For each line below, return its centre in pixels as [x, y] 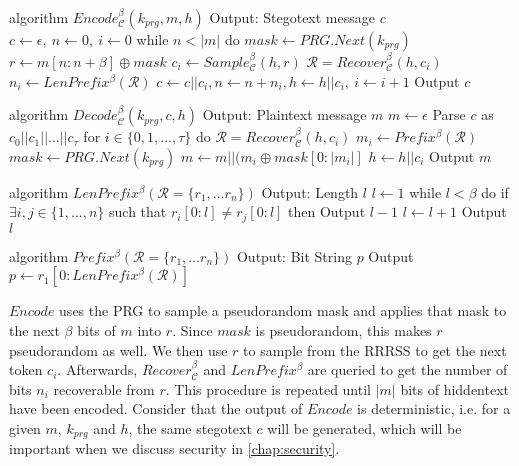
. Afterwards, [97, 369]
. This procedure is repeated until [268, 388]
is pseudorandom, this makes [343, 330]
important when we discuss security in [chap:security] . [174, 448]
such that [138, 211]
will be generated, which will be [364, 427]
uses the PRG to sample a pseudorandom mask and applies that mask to [283, 310]
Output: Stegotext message [292, 17]
